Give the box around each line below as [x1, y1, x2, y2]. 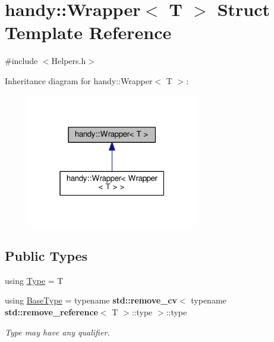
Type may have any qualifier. [5, 325, 110, 338]
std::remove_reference [5, 305, 98, 318]
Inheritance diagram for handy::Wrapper [5, 74, 153, 87]
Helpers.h [51, 55, 86, 67]
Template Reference [5, 20, 172, 44]
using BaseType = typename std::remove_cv [5, 294, 177, 306]
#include [5, 55, 38, 67]
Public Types [5, 246, 88, 264]
